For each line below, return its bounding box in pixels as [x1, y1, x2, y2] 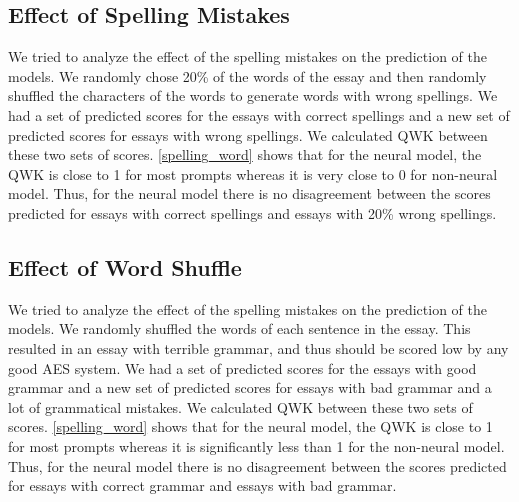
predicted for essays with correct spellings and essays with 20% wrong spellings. [8, 202, 497, 223]
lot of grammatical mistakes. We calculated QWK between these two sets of [8, 396, 473, 417]
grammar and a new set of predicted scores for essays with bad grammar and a [8, 377, 492, 398]
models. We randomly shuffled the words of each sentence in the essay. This [8, 318, 471, 339]
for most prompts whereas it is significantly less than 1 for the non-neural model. [8, 435, 505, 456]
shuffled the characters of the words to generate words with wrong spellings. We [8, 85, 498, 106]
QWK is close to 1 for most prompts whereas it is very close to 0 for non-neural [8, 163, 498, 184]
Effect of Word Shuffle [8, 251, 242, 282]
